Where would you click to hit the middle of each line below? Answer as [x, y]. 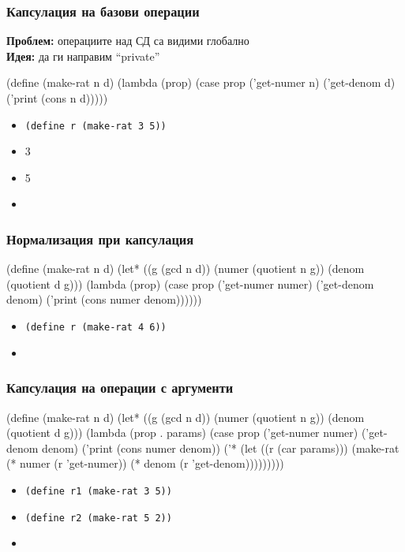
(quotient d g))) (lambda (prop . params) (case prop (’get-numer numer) [182, 433]
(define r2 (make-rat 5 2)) [98, 518]
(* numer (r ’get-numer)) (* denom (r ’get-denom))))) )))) [145, 463]
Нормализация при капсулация [100, 239]
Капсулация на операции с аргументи [120, 388]
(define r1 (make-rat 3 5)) [98, 491]
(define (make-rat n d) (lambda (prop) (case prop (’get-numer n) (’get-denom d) [201, 82]
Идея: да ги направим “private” [83, 56]
